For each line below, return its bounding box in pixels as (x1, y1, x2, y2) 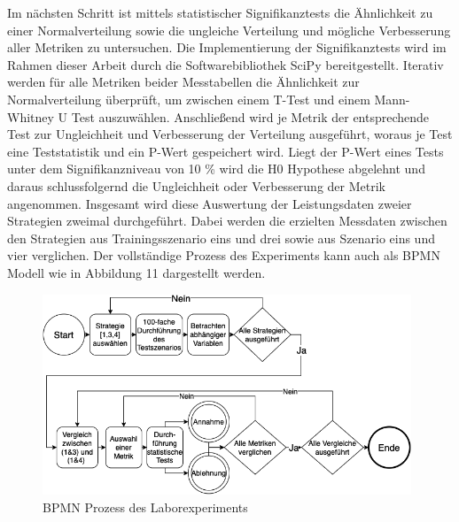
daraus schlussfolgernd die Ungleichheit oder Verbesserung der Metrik (7, 176, 385, 195)
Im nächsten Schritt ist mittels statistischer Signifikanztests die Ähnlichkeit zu (7, 4, 433, 21)
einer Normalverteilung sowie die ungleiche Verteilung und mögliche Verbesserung (7, 20, 451, 39)
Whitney (7, 107, 54, 126)
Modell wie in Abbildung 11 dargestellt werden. (7, 263, 266, 281)
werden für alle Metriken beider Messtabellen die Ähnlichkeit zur (7, 73, 360, 91)
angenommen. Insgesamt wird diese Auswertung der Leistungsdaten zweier (7, 194, 412, 212)
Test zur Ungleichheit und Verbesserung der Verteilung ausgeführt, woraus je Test (7, 125, 453, 143)
